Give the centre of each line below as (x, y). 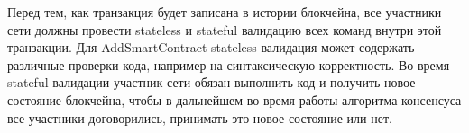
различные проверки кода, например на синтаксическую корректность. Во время (229, 64)
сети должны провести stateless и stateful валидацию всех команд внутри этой (225, 29)
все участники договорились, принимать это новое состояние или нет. (200, 117)
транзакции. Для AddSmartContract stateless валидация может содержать (211, 47)
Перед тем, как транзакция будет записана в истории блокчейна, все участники (225, 12)
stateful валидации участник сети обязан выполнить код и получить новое (212, 82)
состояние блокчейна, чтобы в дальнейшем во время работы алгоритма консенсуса (234, 99)
